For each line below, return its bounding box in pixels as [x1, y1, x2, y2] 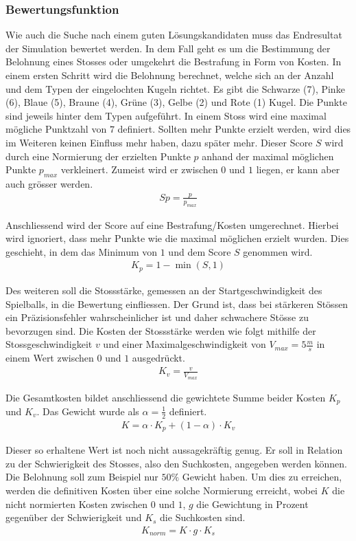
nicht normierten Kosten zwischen [5, 496, 148, 511]
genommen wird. [243, 244, 313, 258]
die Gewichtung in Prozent [196, 496, 309, 511]
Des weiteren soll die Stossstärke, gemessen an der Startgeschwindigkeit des [5, 283, 322, 297]
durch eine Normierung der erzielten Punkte [5, 148, 191, 163]
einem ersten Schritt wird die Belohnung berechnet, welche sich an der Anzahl [5, 68, 334, 82]
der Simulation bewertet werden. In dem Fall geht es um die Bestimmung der [5, 41, 331, 55]
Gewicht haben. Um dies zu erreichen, [182, 470, 342, 484]
